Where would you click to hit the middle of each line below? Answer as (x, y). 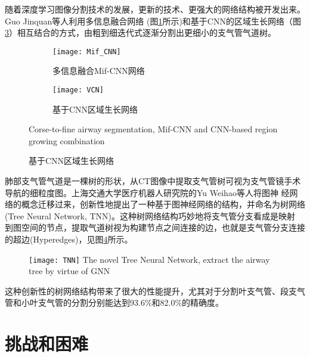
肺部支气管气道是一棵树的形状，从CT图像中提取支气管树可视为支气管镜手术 (153, 181)
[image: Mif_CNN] (87, 52)
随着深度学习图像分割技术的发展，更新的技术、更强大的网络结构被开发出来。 (155, 9)
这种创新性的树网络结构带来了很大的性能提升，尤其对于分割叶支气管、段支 (151, 291)
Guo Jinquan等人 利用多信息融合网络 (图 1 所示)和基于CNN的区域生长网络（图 (153, 21)
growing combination (67, 140)
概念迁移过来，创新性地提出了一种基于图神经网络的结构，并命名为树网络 (163, 204)
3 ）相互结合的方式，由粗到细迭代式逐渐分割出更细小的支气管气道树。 (140, 32)
